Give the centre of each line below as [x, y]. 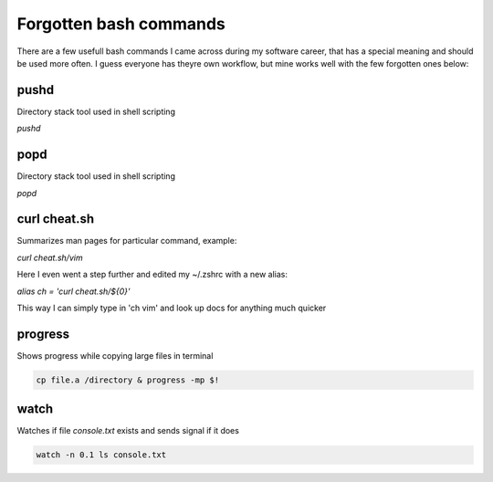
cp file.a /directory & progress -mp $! [127, 380]
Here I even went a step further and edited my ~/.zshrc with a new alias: [152, 275]
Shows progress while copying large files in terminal [115, 355]
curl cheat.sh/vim [50, 257]
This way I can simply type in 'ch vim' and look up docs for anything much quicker [172, 308]
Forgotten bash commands [121, 24]
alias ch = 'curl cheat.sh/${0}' [74, 291]
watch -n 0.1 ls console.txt [101, 455]
